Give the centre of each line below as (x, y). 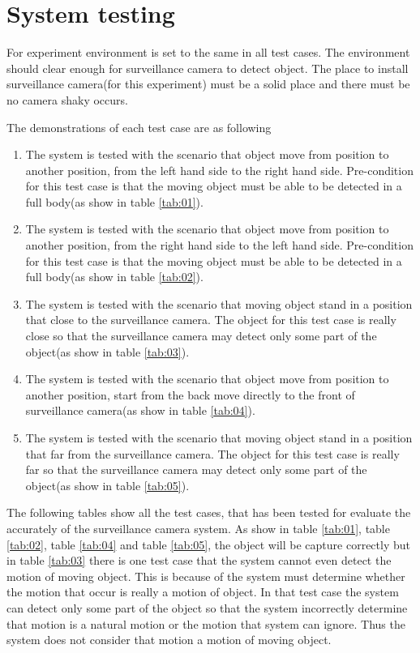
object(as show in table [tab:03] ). (107, 351)
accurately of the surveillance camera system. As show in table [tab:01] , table (198, 528)
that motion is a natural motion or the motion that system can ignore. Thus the (206, 623)
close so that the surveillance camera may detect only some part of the (201, 336)
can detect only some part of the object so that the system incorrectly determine (207, 607)
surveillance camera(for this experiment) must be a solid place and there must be (208, 84)
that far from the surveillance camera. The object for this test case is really (212, 453)
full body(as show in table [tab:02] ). (114, 277)
